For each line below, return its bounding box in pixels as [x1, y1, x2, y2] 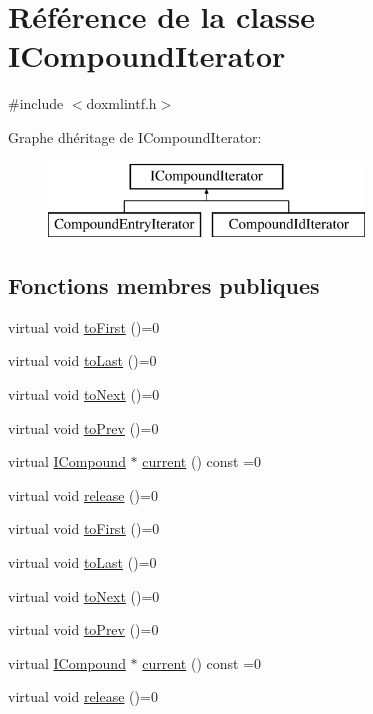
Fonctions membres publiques [8, 270, 320, 301]
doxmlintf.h [86, 93, 157, 114]
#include [8, 93, 64, 114]
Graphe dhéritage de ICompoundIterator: [8, 126, 262, 147]
